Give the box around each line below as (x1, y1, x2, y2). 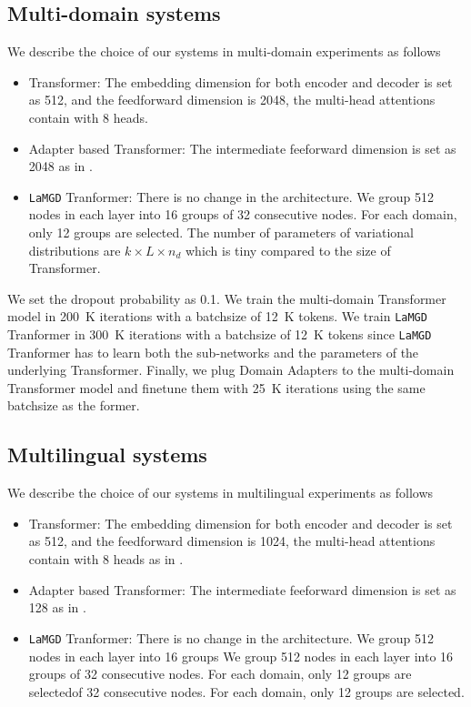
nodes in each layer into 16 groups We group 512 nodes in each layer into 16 (28, 646, 454, 665)
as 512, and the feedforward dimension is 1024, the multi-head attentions (28, 531, 436, 550)
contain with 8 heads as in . (28, 550, 184, 569)
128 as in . (28, 598, 86, 617)
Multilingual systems (7, 440, 207, 469)
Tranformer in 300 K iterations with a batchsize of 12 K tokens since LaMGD (7, 325, 432, 344)
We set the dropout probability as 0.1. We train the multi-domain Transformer (7, 288, 446, 308)
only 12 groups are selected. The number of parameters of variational (28, 223, 414, 242)
